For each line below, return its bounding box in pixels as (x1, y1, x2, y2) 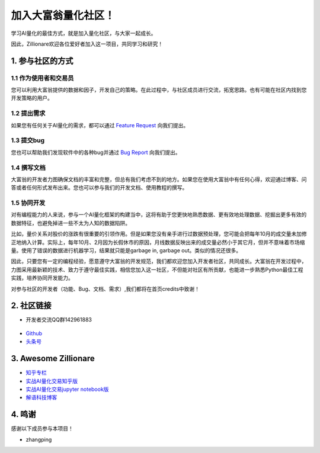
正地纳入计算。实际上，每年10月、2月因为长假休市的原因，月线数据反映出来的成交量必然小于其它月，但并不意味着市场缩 (11, 239, 305, 246)
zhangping (25, 436, 52, 443)
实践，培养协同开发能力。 (11, 274, 73, 281)
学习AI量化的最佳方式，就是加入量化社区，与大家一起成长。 (11, 30, 156, 37)
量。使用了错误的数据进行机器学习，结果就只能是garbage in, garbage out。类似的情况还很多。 (11, 247, 242, 254)
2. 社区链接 (11, 301, 52, 311)
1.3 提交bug (11, 136, 45, 144)
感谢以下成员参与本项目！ (11, 425, 73, 432)
